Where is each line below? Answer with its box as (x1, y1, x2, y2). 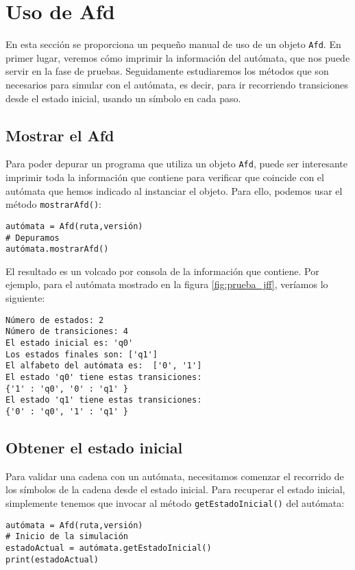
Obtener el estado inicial (5, 436, 183, 458)
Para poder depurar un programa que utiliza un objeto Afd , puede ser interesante (5, 156, 347, 171)
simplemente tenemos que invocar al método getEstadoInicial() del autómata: (5, 495, 345, 510)
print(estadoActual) (5, 554, 99, 565)
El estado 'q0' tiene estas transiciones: (5, 372, 202, 382)
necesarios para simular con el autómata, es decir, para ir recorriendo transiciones (5, 77, 348, 91)
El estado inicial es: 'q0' (5, 337, 134, 348)
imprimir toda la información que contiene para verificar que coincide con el (5, 170, 324, 185)
